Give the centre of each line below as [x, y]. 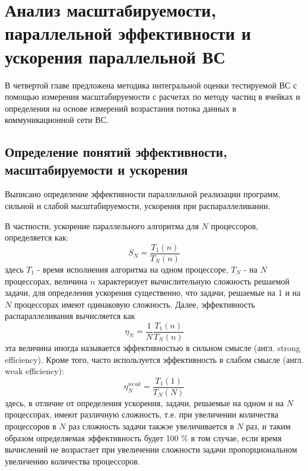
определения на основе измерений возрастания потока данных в [120, 108]
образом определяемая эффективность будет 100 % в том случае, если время [143, 437]
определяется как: [37, 237]
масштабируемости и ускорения [96, 169]
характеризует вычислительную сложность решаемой [193, 281]
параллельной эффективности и [128, 33]
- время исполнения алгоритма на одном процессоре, [133, 269]
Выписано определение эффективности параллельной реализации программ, [143, 194]
